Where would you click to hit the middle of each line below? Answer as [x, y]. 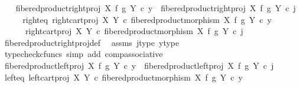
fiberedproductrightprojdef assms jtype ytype [92, 42]
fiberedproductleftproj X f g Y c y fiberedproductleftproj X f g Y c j [139, 65]
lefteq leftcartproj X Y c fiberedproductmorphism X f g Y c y [123, 77]
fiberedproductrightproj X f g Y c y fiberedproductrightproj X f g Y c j [156, 8]
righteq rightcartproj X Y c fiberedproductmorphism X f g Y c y [147, 19]
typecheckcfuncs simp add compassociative [84, 54]
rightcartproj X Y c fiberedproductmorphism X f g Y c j [134, 31]
